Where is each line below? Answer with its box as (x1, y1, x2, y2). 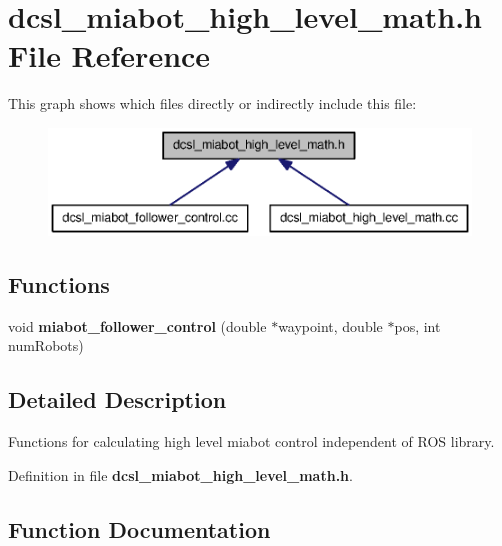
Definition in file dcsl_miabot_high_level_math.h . (8, 464, 353, 485)
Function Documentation (8, 513, 271, 544)
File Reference (8, 35, 211, 76)
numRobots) (8, 335, 84, 356)
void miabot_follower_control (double (8, 315, 267, 336)
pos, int (394, 315, 441, 336)
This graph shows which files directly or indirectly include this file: (8, 93, 417, 114)
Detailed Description (8, 384, 227, 415)
